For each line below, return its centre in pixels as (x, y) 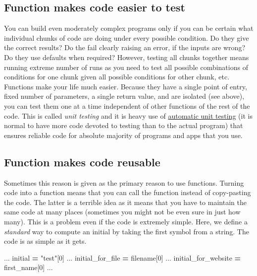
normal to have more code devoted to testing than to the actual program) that (124, 125)
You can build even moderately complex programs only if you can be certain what (129, 28)
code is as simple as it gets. (45, 241)
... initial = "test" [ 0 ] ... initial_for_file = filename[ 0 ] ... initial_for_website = (123, 257)
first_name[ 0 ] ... (28, 267)
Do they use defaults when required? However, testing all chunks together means (127, 57)
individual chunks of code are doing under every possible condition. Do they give (127, 37)
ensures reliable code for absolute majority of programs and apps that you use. (123, 135)
